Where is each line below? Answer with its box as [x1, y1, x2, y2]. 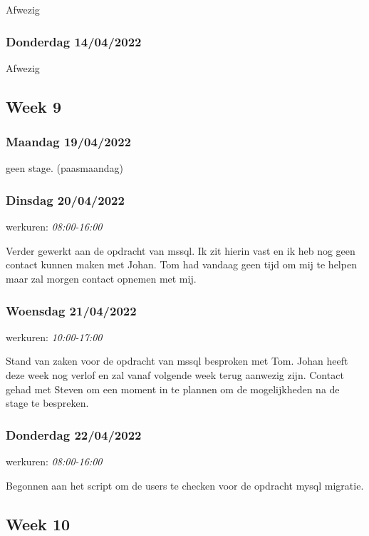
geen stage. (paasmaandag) [6, 161, 124, 176]
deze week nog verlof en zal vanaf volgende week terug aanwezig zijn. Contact [6, 368, 344, 382]
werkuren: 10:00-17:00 [6, 329, 103, 344]
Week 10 [6, 512, 71, 535]
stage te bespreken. [6, 395, 89, 410]
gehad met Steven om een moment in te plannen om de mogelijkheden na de [6, 381, 340, 396]
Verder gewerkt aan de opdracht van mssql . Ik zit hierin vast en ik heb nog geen [6, 243, 355, 258]
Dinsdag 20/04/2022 [6, 191, 125, 208]
